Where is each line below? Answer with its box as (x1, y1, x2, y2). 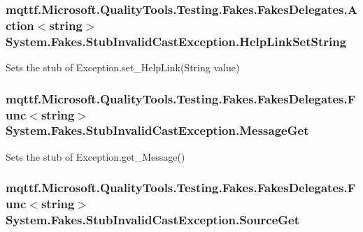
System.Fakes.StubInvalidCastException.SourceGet (6, 211, 299, 229)
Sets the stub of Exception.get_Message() (6, 149, 185, 164)
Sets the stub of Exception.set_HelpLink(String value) (6, 60, 240, 75)
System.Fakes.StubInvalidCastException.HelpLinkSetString (6, 32, 347, 50)
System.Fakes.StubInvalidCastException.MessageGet (6, 122, 309, 139)
